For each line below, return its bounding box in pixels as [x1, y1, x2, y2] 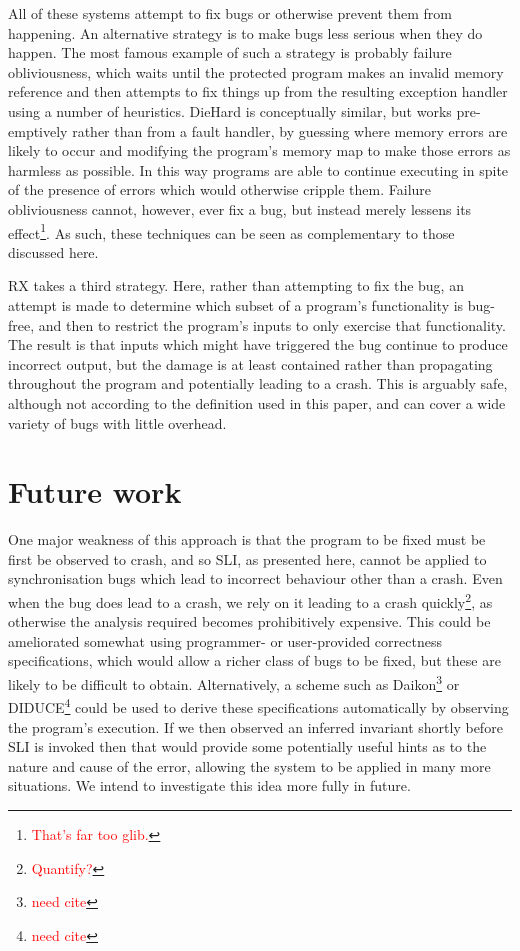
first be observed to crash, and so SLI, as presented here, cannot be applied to [8, 548, 487, 569]
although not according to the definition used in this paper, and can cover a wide [8, 392, 506, 413]
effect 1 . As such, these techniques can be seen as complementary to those [8, 219, 455, 243]
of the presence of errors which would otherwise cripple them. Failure [8, 179, 432, 200]
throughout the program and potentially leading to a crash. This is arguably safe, [8, 373, 508, 394]
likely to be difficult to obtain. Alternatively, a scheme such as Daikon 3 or [8, 671, 460, 694]
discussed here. [8, 241, 99, 262]
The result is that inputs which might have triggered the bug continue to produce [8, 334, 508, 355]
